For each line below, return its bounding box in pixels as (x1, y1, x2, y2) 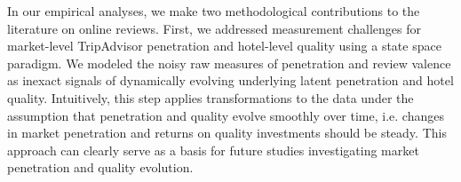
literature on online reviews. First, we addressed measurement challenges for (7, 19, 422, 37)
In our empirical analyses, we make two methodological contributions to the (7, 2, 420, 20)
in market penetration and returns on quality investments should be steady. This (7, 123, 447, 142)
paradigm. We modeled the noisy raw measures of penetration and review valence (7, 53, 451, 72)
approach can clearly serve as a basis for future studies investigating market (7, 140, 419, 159)
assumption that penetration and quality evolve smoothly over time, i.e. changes (7, 106, 444, 124)
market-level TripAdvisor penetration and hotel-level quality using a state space (7, 36, 441, 55)
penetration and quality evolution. (7, 158, 194, 177)
